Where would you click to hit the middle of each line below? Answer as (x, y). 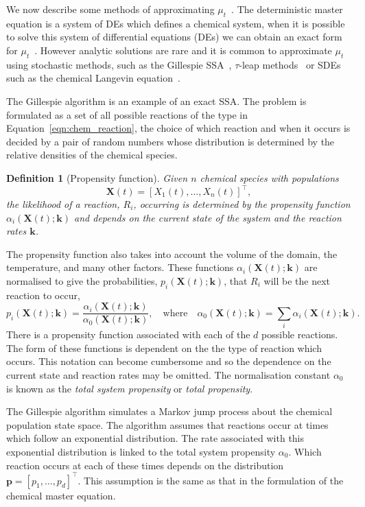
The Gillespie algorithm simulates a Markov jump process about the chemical (169, 411)
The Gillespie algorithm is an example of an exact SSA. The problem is (156, 101)
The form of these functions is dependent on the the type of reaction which (164, 347)
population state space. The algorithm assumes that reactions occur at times (167, 424)
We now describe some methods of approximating (110, 9)
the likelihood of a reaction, (63, 204)
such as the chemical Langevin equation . (93, 78)
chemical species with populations (269, 177)
